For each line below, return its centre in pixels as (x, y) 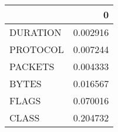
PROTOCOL (37, 49)
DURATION (36, 32)
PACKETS (32, 66)
